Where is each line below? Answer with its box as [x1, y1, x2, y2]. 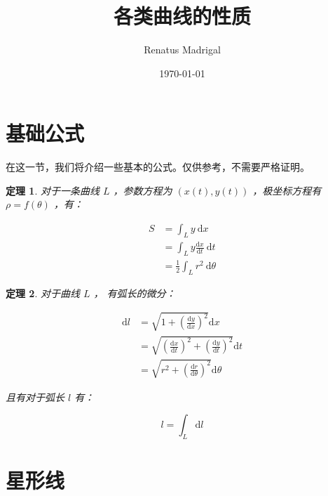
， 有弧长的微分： [93, 285, 176, 300]
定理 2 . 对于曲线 [6, 285, 80, 300]
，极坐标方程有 [252, 183, 322, 197]
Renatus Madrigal [144, 42, 221, 57]
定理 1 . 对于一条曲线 [6, 183, 100, 197]
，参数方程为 [113, 183, 172, 197]
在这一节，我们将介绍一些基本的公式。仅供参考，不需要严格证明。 [6, 159, 310, 174]
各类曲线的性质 [113, 1, 251, 30]
